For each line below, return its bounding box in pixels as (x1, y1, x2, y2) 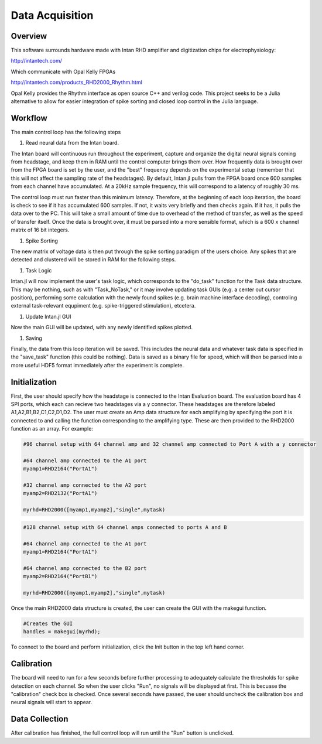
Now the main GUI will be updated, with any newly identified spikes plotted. (11, 324, 193, 331)
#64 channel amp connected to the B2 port (23, 565, 147, 571)
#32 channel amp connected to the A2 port (23, 482, 147, 489)
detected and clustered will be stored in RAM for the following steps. (11, 256, 176, 263)
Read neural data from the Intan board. (25, 139, 119, 146)
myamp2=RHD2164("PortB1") (23, 573, 98, 580)
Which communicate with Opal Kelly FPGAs (11, 68, 116, 75)
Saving (25, 335, 42, 342)
